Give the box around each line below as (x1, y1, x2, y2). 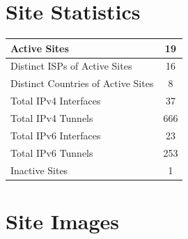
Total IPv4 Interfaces (10, 93, 101, 108)
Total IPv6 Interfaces (10, 128, 101, 142)
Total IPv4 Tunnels (10, 111, 93, 125)
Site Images (6, 206, 120, 235)
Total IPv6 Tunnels (10, 145, 93, 160)
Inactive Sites (10, 162, 68, 177)
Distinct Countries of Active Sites (10, 76, 154, 91)
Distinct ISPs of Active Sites (10, 59, 132, 73)
